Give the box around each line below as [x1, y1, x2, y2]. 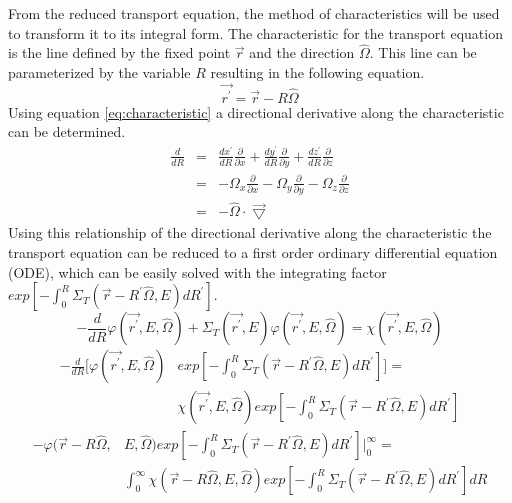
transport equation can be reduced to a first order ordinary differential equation [8, 241, 498, 262]
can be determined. [8, 121, 126, 142]
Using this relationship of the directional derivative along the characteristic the [8, 222, 492, 243]
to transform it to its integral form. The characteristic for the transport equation [8, 22, 503, 43]
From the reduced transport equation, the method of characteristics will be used [8, 3, 500, 23]
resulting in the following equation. [210, 62, 425, 82]
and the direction [249, 42, 355, 63]
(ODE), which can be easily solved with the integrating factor [8, 261, 387, 282]
